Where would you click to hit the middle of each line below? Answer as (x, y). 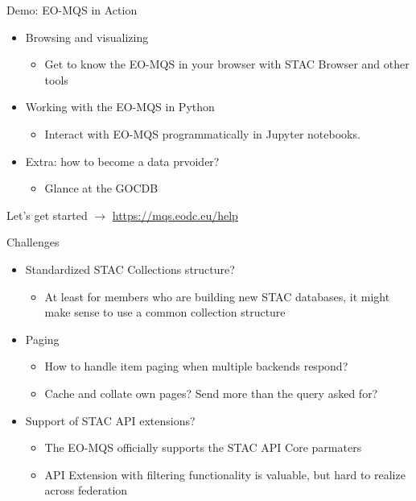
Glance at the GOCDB (101, 188)
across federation (86, 490)
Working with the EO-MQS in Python (120, 107)
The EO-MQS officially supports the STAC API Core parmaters (203, 447)
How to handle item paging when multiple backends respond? (196, 366)
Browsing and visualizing (87, 37)
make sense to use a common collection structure (165, 312)
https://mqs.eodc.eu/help (175, 215)
